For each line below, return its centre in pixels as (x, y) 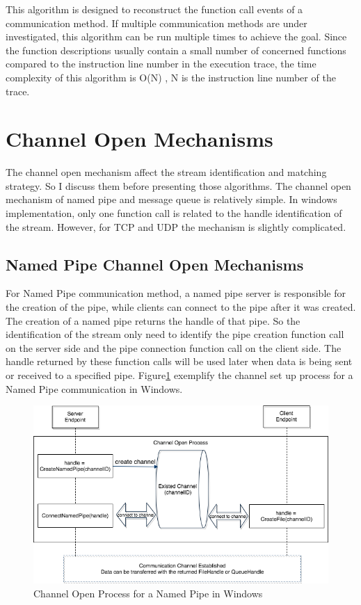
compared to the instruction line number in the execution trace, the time (161, 64)
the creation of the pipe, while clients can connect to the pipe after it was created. (181, 307)
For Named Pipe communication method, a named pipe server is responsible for (176, 293)
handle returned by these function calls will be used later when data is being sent (179, 361)
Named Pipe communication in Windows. (94, 388)
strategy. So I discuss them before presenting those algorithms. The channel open (178, 185)
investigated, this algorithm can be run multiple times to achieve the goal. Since (176, 37)
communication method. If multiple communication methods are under (157, 23)
